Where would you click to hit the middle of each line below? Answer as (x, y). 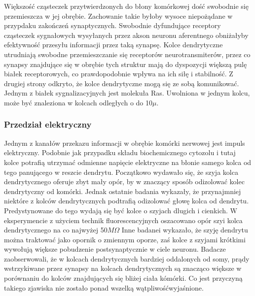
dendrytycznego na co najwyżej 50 (56, 230)
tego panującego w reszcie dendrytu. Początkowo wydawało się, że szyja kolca (121, 172)
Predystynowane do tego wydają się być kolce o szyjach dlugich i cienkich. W (121, 210)
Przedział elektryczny (48, 124)
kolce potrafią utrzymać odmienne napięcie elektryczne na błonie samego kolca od (128, 162)
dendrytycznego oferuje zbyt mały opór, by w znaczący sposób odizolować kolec (124, 181)
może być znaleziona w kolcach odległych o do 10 (78, 102)
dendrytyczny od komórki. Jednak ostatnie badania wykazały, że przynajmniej (123, 191)
